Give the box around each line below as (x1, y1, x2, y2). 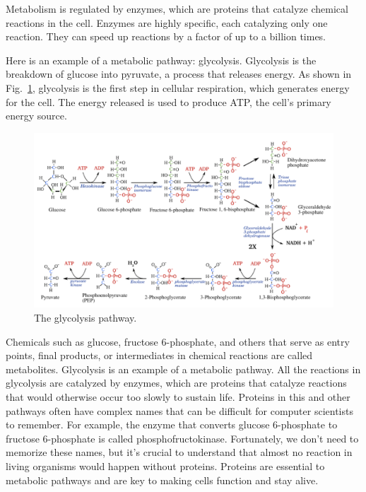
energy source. (6, 108, 67, 123)
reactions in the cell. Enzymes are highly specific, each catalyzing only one (6, 15, 328, 30)
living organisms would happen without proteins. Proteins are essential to (6, 458, 325, 473)
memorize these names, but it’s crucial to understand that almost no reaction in (6, 445, 353, 459)
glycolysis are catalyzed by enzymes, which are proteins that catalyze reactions (6, 375, 347, 390)
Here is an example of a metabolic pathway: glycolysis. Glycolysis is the (6, 52, 317, 67)
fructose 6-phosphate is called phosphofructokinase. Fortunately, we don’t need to (6, 430, 359, 445)
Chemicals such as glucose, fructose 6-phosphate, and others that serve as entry (6, 334, 350, 348)
